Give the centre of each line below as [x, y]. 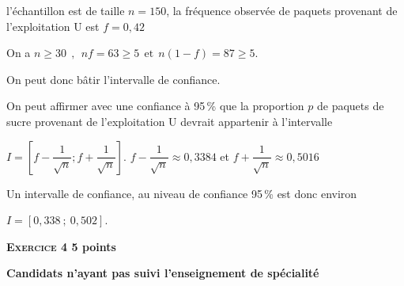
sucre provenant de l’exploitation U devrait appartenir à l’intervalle [170, 121]
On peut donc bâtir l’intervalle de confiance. [113, 79]
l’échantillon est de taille [66, 10]
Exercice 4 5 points [61, 246]
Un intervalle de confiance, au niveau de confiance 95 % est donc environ [182, 193]
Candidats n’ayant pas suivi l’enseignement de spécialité [163, 273]
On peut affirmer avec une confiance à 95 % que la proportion [155, 106]
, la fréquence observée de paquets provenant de [282, 10]
